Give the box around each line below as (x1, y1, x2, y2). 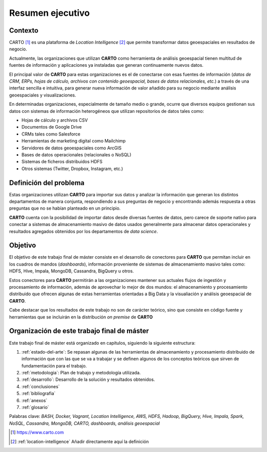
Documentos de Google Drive (21, 124, 82, 130)
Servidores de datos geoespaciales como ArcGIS (21, 145, 122, 151)
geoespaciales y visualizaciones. (9, 92, 77, 98)
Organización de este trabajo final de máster (9, 327, 149, 335)
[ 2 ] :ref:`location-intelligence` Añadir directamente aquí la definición (10, 438, 149, 445)
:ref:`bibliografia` (21, 391, 56, 397)
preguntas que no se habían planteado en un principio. (9, 205, 121, 211)
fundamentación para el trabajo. (21, 362, 87, 368)
